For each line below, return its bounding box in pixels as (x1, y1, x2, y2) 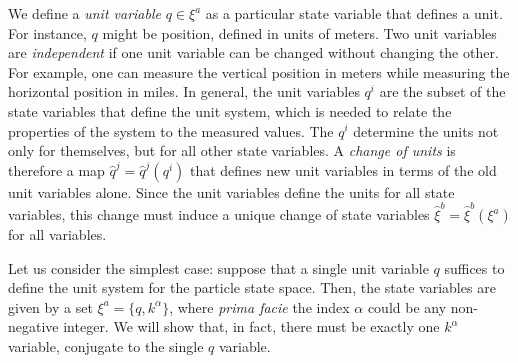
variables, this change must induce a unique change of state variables (8, 204, 430, 225)
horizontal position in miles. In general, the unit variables (8, 81, 360, 102)
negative (8, 316, 59, 337)
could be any (367, 296, 447, 317)
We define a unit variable (8, 3, 161, 23)
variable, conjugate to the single (8, 336, 204, 357)
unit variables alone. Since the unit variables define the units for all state (8, 181, 455, 202)
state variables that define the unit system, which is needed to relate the (8, 100, 452, 121)
